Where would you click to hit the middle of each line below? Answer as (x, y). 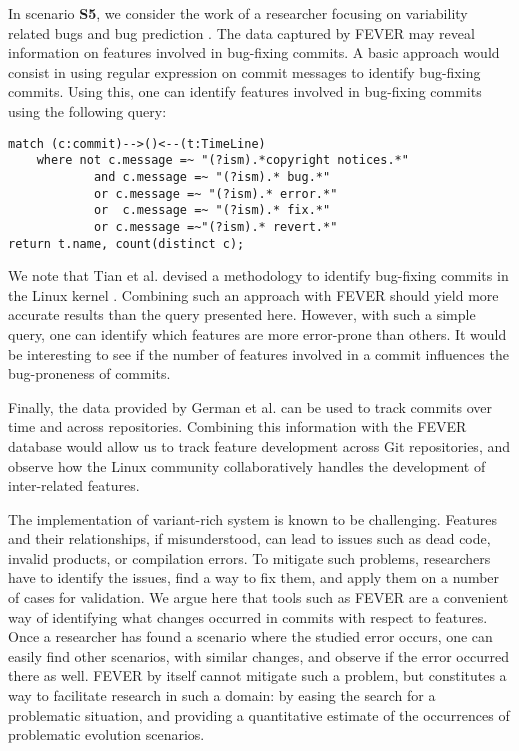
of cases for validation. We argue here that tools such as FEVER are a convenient (258, 597)
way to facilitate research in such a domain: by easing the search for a (222, 695)
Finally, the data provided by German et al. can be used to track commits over (250, 406)
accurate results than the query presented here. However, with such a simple (242, 314)
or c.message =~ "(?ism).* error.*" (215, 193)
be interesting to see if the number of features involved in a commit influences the (258, 353)
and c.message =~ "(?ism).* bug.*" (212, 176)
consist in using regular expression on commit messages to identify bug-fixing (244, 71)
